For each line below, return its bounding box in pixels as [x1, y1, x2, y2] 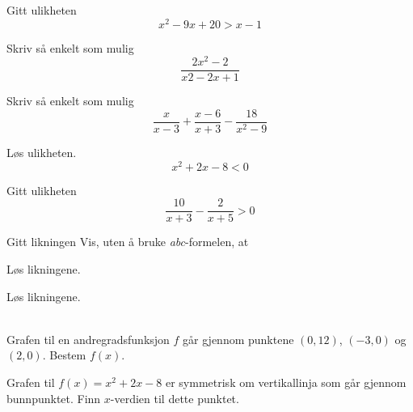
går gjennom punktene [183, 330, 294, 347]
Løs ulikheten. [6, 144, 77, 161]
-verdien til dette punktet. [110, 389, 239, 406]
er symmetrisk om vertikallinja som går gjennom [165, 373, 407, 390]
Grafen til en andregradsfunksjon [6, 330, 170, 347]
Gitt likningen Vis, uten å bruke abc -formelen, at [6, 233, 249, 250]
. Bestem [42, 346, 86, 363]
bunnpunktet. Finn [6, 389, 101, 406]
